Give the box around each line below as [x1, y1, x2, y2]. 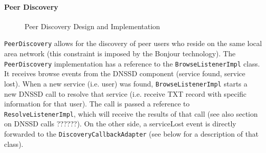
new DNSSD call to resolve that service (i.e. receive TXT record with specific [4, 88, 247, 99]
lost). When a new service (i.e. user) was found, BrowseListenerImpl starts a [4, 78, 248, 89]
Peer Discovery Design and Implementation [25, 20, 160, 31]
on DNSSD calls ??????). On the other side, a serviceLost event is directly [4, 118, 236, 129]
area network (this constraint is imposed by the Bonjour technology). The [4, 48, 236, 59]
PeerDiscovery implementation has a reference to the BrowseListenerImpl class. [4, 58, 260, 69]
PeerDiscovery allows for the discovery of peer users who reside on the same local [4, 38, 262, 49]
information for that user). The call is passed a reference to [4, 98, 190, 109]
